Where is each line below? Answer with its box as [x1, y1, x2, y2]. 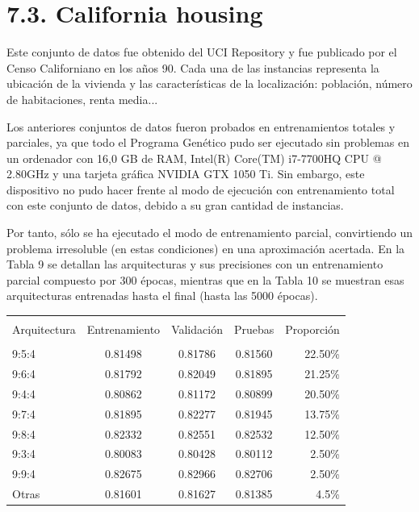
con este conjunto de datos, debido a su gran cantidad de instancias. [6, 197, 344, 214]
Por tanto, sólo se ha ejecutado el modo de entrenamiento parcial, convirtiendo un [6, 224, 413, 241]
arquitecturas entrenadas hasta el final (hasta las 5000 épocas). [6, 287, 318, 304]
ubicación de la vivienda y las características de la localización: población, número [6, 75, 413, 92]
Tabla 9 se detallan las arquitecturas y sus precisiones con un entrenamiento [6, 256, 383, 273]
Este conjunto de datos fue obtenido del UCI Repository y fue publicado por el [6, 44, 397, 60]
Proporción [285, 321, 340, 338]
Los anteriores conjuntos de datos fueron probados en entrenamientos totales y [6, 118, 396, 135]
